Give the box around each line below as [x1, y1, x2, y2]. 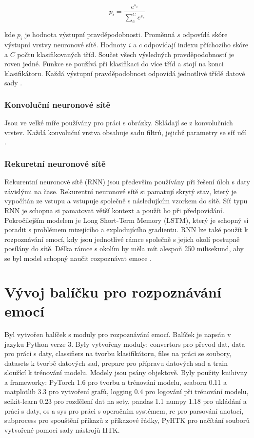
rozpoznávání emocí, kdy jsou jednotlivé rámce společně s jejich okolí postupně [4, 234, 240, 244]
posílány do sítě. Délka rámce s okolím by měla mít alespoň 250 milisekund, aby [4, 243, 244, 254]
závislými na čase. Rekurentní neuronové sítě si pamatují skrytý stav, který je [4, 186, 237, 196]
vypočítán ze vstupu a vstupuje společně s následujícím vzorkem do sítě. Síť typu [4, 196, 248, 206]
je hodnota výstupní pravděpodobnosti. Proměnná [24, 29, 175, 40]
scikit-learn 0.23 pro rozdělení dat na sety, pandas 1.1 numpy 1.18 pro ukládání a [4, 396, 247, 406]
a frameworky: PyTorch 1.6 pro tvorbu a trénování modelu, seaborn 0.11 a [4, 377, 227, 387]
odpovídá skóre [182, 29, 228, 40]
